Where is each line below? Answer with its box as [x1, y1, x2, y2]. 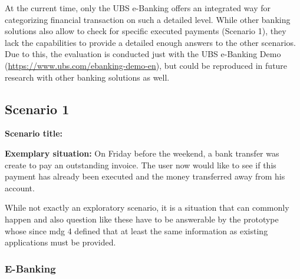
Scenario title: [5, 127, 63, 139]
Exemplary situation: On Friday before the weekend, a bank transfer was [5, 147, 279, 159]
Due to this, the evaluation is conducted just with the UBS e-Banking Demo [5, 48, 281, 60]
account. [5, 181, 35, 194]
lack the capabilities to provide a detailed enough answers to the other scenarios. [5, 36, 296, 48]
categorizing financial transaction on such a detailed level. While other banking [5, 13, 291, 25]
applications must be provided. [5, 236, 116, 248]
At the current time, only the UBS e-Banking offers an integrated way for [5, 2, 271, 14]
